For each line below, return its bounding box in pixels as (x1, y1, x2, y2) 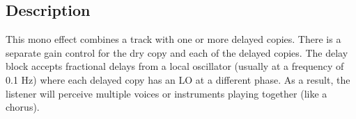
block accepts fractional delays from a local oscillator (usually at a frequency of (6, 59, 344, 73)
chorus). (6, 100, 40, 114)
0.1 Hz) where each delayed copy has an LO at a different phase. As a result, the (6, 72, 350, 86)
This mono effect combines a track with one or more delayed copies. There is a (6, 32, 341, 46)
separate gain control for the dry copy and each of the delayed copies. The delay (6, 45, 348, 59)
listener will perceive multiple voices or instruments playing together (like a (6, 86, 327, 100)
